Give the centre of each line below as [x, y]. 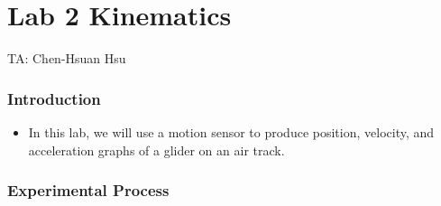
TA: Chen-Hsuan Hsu [67, 58]
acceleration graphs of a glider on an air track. [156, 150]
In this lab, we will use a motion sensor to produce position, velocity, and [231, 131]
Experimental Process [88, 190]
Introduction [54, 98]
